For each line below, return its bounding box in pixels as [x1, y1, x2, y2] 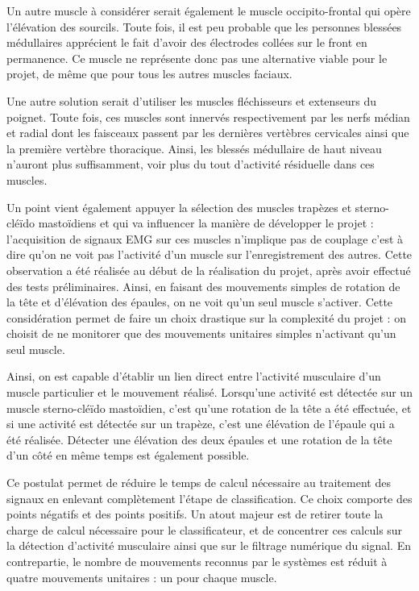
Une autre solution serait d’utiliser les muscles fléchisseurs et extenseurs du [6, 92, 377, 109]
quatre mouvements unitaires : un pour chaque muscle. [6, 568, 277, 585]
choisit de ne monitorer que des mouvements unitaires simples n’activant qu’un [6, 325, 396, 342]
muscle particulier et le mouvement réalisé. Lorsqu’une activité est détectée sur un [6, 384, 413, 401]
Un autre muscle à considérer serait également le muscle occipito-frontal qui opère [6, 2, 411, 19]
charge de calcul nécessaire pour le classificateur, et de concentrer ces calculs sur [6, 521, 403, 538]
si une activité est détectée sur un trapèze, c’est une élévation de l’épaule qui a [6, 415, 395, 432]
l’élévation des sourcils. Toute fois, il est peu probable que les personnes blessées [6, 18, 402, 35]
